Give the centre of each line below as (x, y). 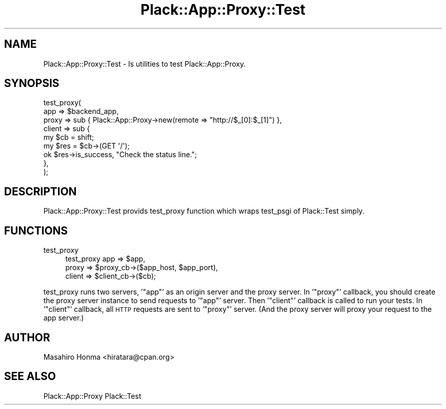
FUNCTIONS (36, 230)
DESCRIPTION (40, 191)
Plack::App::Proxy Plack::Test (92, 396)
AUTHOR (27, 337)
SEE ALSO (30, 376)
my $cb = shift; (69, 137)
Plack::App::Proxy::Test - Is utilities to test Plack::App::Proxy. (145, 64)
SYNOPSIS (32, 83)
